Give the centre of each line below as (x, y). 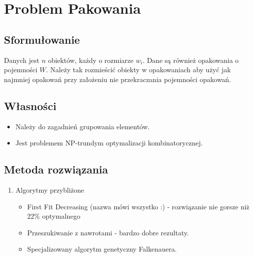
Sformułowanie (42, 39)
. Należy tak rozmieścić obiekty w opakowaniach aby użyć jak (139, 70)
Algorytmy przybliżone (50, 189)
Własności (30, 105)
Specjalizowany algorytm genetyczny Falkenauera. (102, 249)
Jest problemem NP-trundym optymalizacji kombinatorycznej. (109, 143)
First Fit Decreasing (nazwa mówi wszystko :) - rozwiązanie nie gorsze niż (138, 206)
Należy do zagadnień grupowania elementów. (83, 126)
